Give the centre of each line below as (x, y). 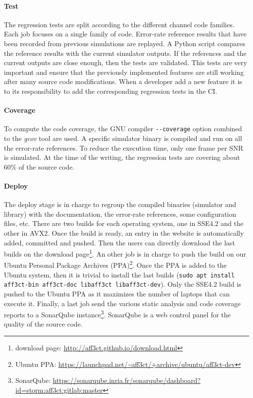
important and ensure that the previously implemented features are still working (124, 72)
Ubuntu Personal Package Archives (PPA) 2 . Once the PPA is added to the (115, 264)
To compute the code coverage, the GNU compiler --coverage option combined (123, 129)
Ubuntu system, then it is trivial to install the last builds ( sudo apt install (119, 274)
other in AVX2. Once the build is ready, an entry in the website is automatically (124, 233)
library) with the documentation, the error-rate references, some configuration (120, 214)
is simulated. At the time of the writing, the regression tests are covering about (122, 157)
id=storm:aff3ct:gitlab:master (59, 389)
